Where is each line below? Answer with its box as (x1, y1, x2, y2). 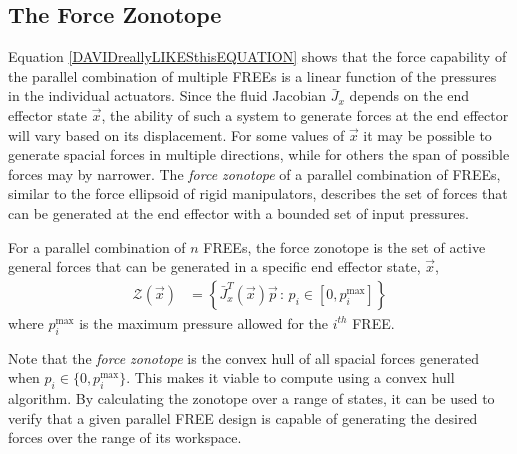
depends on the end (349, 85, 470, 106)
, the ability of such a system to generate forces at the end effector (101, 104, 509, 125)
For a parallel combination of (8, 236, 186, 257)
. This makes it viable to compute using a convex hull (126, 367, 455, 388)
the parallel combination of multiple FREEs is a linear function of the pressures (8, 65, 497, 86)
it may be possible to (363, 124, 492, 145)
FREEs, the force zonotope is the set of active (203, 236, 486, 257)
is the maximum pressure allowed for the (79, 312, 329, 333)
